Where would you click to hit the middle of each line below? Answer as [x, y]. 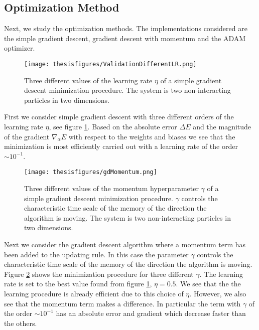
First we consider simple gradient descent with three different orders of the [119, 117]
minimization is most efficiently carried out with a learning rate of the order [121, 146]
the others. [21, 323]
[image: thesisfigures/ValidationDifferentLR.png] [110, 64]
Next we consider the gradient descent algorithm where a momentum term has [125, 244]
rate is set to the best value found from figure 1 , [78, 284]
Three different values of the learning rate [88, 80]
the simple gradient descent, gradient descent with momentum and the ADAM [125, 38]
